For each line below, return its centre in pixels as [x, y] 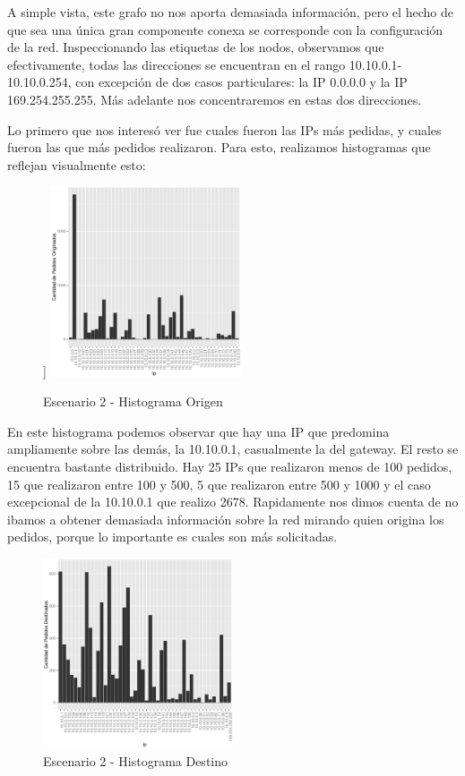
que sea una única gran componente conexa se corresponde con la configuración [225, 29]
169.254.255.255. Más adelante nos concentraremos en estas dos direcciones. [215, 99]
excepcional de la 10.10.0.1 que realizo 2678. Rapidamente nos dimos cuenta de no [233, 502]
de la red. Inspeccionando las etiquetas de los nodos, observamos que [196, 47]
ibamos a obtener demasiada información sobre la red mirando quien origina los [226, 519]
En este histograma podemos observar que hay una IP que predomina [198, 431]
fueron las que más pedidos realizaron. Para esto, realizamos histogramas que [219, 147]
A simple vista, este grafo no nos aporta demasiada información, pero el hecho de [230, 12]
